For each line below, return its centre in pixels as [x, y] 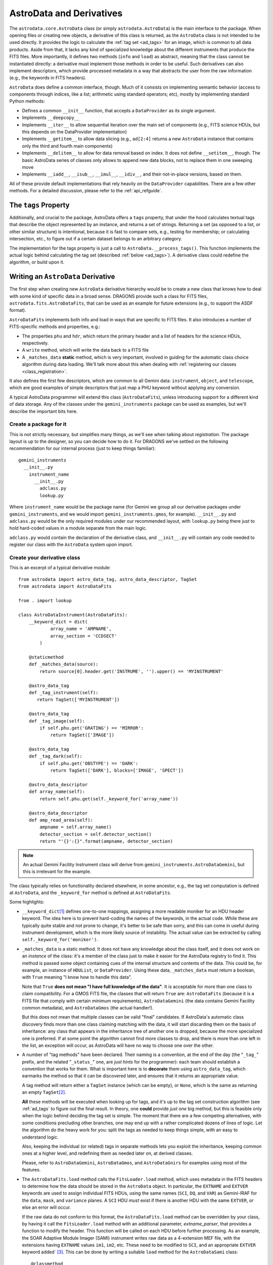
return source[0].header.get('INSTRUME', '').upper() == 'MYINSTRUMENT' [132, 671]
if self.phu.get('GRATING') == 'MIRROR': [92, 728]
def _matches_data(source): [63, 664]
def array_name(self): [57, 792]
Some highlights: [27, 902]
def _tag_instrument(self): [63, 692]
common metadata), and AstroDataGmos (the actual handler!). [88, 1007]
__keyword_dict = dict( [58, 622]
